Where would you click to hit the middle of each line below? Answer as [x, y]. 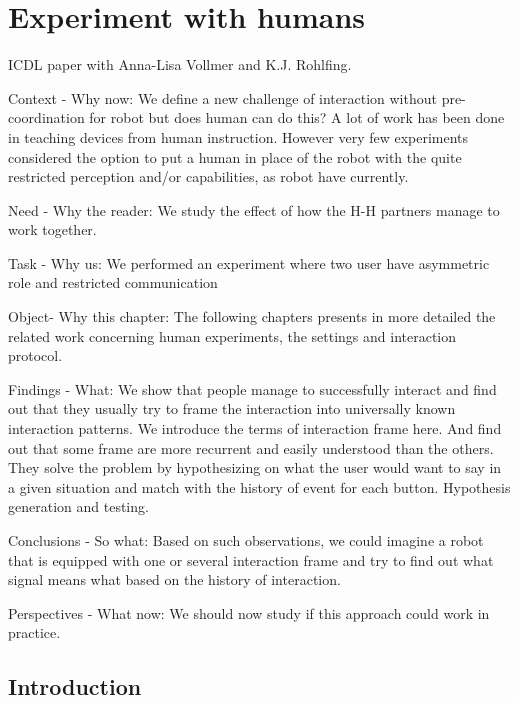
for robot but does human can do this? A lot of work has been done [297, 117]
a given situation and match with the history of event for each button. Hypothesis [259, 486]
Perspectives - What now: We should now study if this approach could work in [249, 612]
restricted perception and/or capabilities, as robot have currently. [208, 176]
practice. [34, 632]
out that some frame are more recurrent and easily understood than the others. [251, 447]
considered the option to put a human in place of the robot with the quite [235, 156]
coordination [46, 117]
